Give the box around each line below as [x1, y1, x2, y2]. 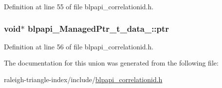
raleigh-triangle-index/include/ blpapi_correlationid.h [4, 74, 163, 84]
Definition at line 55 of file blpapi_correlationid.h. [4, 1, 154, 11]
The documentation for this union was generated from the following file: [4, 58, 219, 68]
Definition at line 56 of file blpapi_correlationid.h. [4, 41, 154, 51]
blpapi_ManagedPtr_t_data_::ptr [27, 22, 169, 34]
